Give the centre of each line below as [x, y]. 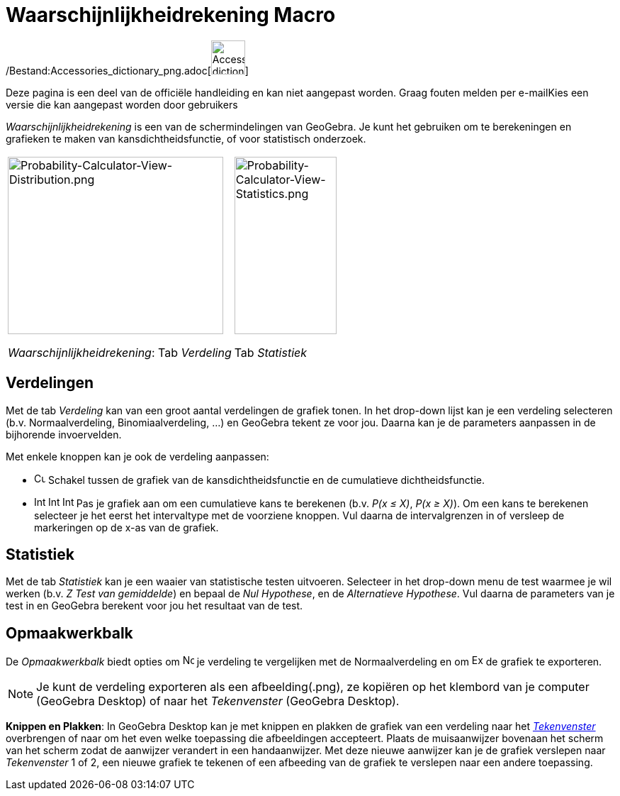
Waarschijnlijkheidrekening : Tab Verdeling [120, 352]
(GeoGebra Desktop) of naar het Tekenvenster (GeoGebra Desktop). [218, 701]
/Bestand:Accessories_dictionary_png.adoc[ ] [127, 70]
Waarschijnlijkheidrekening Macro [171, 15]
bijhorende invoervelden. [64, 434]
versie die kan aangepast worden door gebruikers [122, 104]
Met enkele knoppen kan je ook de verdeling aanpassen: [137, 456]
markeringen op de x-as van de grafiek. [126, 527]
